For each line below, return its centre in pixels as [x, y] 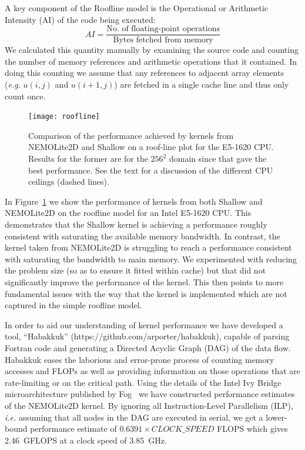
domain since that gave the [218, 159]
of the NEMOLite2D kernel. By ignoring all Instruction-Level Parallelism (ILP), [149, 405]
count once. [25, 96]
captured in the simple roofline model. [73, 305]
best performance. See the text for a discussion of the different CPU [151, 170]
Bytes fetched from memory [163, 40]
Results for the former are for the [88, 159]
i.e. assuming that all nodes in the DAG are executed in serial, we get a [134, 417]
